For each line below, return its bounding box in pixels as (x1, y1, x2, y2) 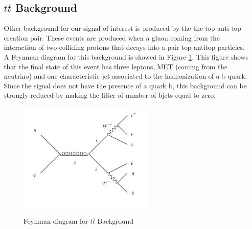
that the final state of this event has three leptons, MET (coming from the (4, 61, 228, 71)
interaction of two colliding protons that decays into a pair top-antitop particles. (4, 42, 245, 52)
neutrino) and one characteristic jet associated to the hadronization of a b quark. (4, 71, 247, 81)
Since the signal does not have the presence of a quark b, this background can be (4, 80, 247, 90)
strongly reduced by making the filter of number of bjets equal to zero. (4, 90, 216, 100)
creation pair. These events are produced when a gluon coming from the (4, 32, 220, 42)
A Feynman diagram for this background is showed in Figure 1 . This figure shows (4, 51, 249, 62)
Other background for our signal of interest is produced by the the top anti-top (4, 23, 241, 33)
